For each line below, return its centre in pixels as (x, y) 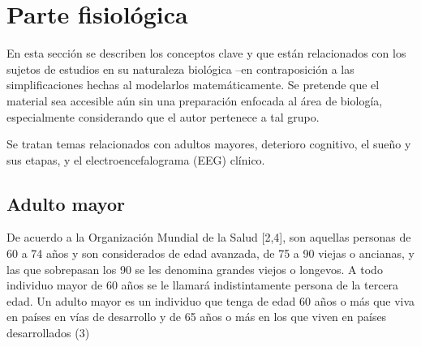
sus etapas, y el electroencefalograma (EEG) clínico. (136, 159)
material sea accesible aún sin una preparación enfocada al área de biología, (195, 100)
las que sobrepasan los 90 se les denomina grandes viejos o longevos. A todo (195, 269)
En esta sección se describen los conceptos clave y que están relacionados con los (206, 53)
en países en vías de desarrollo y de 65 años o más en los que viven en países (197, 317)
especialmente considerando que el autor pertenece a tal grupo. (163, 116)
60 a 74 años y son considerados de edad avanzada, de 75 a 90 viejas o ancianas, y (210, 253)
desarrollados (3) (48, 333)
